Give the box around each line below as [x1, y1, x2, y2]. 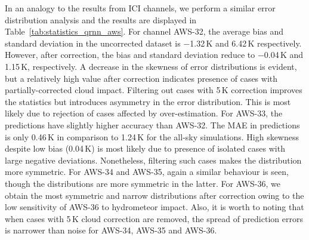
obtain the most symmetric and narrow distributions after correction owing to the [5, 189, 304, 201]
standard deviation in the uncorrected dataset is [5, 36, 181, 49]
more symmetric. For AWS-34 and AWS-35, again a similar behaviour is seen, [5, 165, 289, 178]
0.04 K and [264, 48, 304, 61]
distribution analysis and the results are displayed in [5, 13, 197, 26]
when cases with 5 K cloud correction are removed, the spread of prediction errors [5, 212, 303, 224]
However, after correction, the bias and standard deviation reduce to [5, 48, 255, 61]
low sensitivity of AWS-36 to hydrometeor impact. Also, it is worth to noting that [5, 201, 304, 213]
